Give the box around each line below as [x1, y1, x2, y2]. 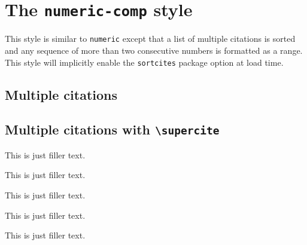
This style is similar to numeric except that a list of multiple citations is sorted [5, 32, 296, 45]
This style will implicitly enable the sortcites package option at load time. [5, 56, 284, 68]
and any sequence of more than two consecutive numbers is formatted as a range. [5, 44, 303, 56]
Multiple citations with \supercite [5, 120, 220, 139]
